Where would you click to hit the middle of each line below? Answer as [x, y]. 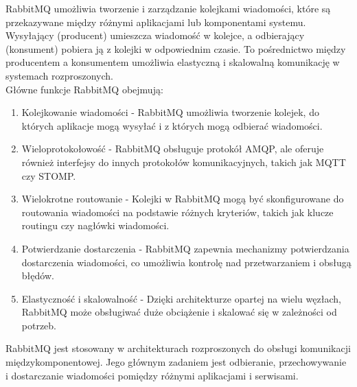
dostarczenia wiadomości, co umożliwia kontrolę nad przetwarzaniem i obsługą [186, 262]
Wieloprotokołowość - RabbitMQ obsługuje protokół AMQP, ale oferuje [173, 149]
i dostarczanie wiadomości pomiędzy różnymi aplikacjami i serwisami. [152, 375]
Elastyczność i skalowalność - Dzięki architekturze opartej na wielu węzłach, [181, 298]
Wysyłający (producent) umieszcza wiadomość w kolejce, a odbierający [155, 35]
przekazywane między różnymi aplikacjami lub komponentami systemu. [156, 22]
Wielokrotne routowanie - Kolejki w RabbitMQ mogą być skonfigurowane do [183, 199]
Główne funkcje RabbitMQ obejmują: [84, 89]
